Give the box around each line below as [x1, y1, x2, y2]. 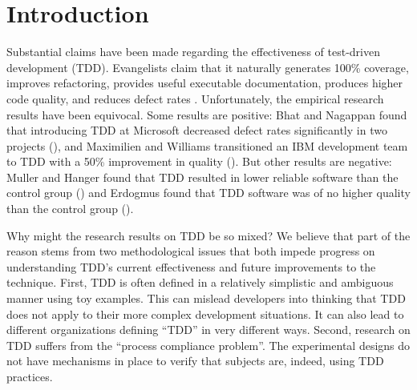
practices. [6, 368, 53, 384]
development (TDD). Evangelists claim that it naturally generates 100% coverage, [6, 58, 409, 75]
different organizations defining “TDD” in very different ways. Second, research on [6, 321, 411, 338]
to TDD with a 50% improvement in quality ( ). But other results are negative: [6, 153, 392, 170]
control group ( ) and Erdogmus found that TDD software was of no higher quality [6, 184, 411, 201]
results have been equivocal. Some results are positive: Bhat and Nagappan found [6, 106, 407, 123]
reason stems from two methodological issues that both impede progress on [6, 243, 375, 259]
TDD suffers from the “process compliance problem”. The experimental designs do [6, 336, 411, 353]
